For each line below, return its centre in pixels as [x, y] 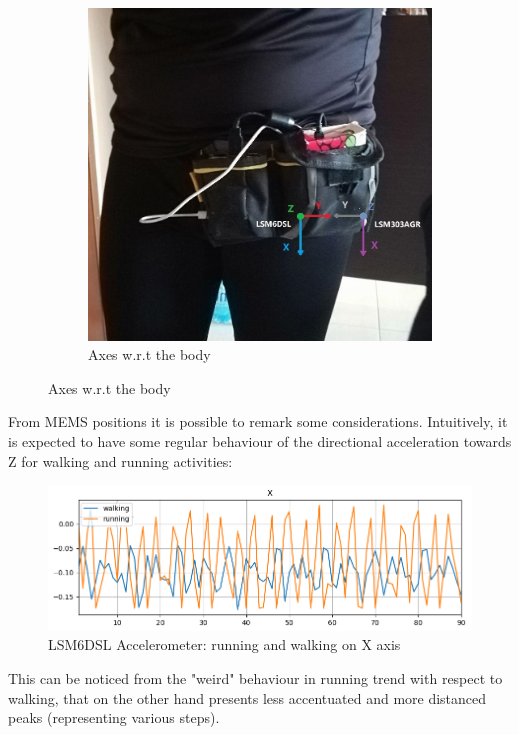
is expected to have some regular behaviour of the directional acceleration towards [260, 441]
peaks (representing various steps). [114, 717]
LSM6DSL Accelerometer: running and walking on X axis [224, 644]
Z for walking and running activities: [120, 460]
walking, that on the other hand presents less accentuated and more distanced [247, 697]
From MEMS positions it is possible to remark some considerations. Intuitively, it [258, 421]
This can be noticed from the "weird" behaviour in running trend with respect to [255, 678]
